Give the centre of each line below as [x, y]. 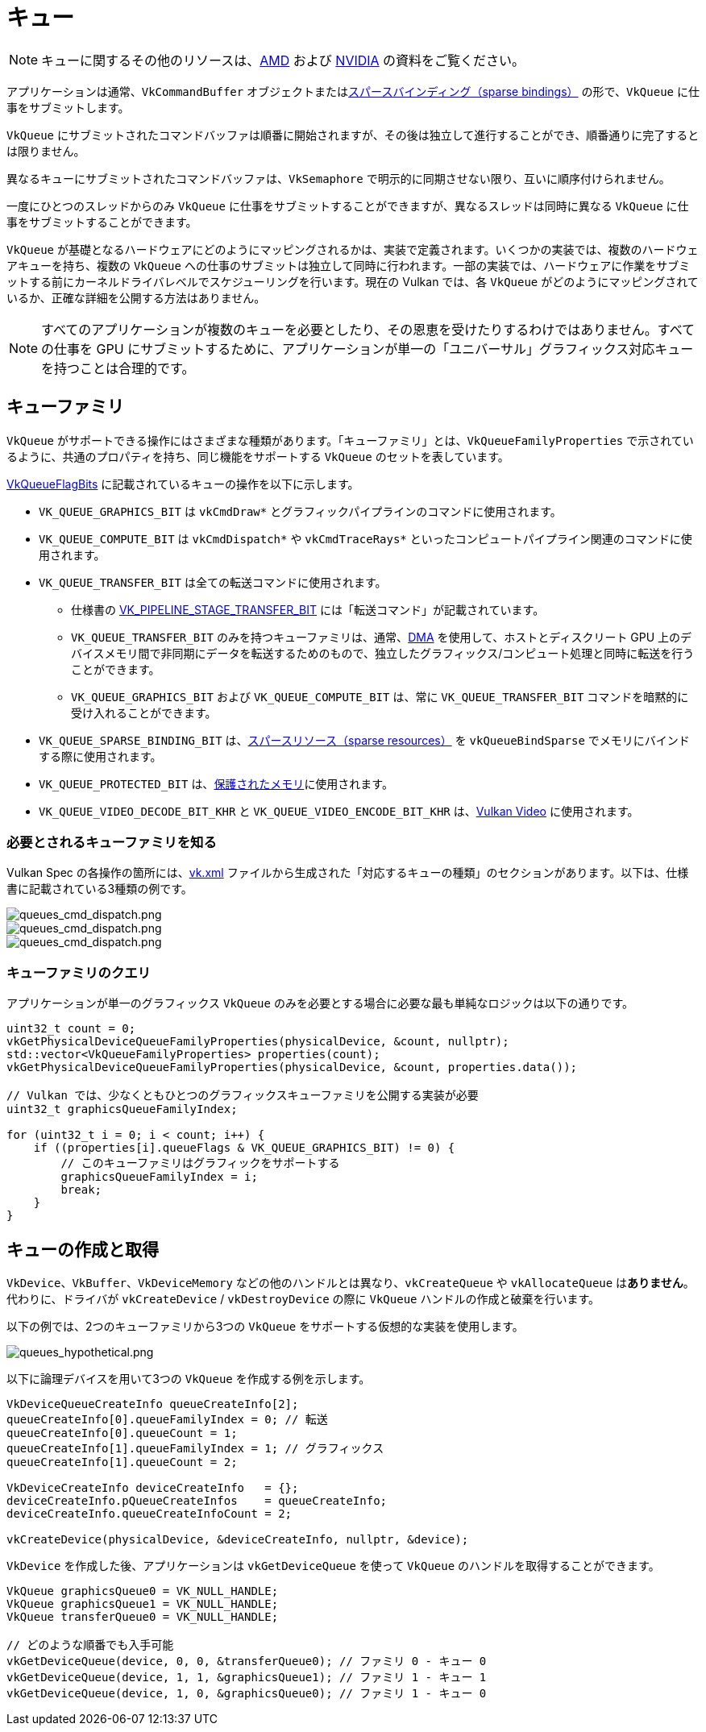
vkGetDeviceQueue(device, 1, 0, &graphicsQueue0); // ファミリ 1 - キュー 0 [247, 1693]
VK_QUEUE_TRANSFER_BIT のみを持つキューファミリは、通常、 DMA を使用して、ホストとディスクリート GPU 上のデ [382, 637]
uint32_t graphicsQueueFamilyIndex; [122, 1109]
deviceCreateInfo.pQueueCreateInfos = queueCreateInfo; [197, 1500]
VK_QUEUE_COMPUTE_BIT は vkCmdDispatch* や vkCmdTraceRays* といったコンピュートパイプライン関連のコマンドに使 [365, 538]
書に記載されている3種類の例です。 [100, 889]
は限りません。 [46, 151]
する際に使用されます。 [100, 756]
